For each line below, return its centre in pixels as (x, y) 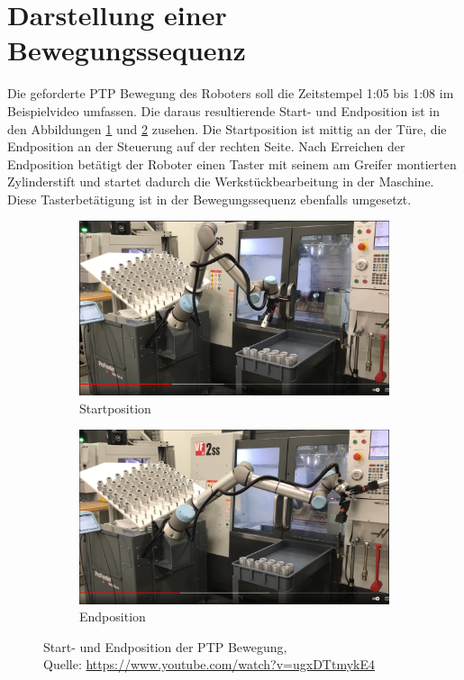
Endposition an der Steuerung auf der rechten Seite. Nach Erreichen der (206, 146)
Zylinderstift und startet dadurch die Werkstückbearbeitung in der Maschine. (221, 181)
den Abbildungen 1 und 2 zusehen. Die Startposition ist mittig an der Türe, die (227, 128)
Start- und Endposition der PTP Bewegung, (165, 646)
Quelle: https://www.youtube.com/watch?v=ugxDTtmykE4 (209, 664)
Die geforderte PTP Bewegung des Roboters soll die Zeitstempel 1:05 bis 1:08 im (231, 93)
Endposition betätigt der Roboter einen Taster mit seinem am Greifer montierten (232, 163)
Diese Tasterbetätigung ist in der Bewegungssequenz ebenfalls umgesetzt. (209, 199)
